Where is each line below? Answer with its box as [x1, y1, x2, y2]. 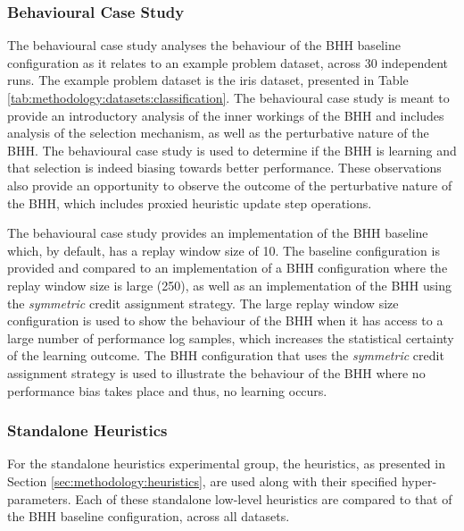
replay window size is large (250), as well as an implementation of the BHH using [7, 275, 452, 294]
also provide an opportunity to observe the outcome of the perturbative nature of [7, 175, 452, 194]
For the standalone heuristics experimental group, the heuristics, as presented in [7, 454, 445, 473]
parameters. [7, 489, 71, 508]
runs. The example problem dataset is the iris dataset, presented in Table [7, 71, 409, 89]
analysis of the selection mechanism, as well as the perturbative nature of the [7, 123, 429, 142]
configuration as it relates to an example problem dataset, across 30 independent [7, 53, 449, 72]
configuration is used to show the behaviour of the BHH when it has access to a [7, 311, 443, 330]
